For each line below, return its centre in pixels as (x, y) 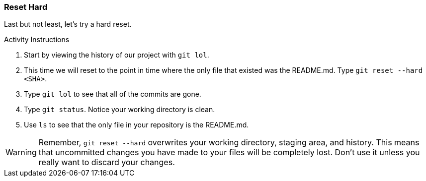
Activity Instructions (37, 40)
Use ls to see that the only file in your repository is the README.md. (136, 125)
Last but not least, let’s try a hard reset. (68, 24)
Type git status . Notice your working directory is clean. (120, 110)
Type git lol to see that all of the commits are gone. (113, 94)
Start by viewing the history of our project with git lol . (117, 55)
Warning (21, 152)
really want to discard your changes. (107, 162)
